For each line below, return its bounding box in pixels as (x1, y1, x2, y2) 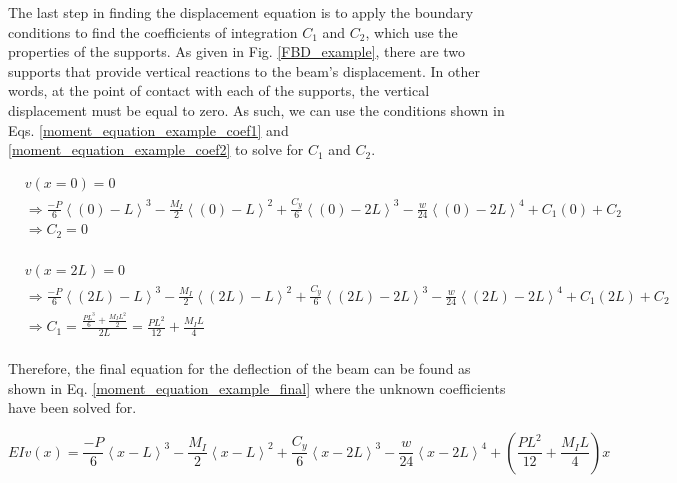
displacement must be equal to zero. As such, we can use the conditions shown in (8, 99, 505, 120)
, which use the (365, 21, 458, 42)
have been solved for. (8, 397, 137, 418)
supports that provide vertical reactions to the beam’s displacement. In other (8, 60, 480, 81)
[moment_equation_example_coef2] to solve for (8, 139, 304, 160)
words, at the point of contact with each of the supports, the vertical (8, 80, 430, 101)
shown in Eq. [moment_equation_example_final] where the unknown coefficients (8, 377, 506, 398)
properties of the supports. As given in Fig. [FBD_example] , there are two (8, 41, 466, 62)
